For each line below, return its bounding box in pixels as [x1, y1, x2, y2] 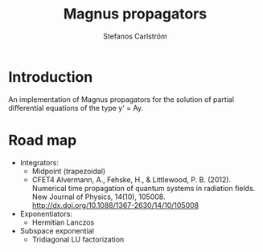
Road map [8, 131, 77, 149]
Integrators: [19, 157, 59, 167]
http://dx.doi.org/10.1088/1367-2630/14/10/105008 [31, 200, 199, 209]
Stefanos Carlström [103, 31, 167, 41]
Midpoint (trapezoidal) [31, 166, 106, 176]
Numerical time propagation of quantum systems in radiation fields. [31, 183, 256, 193]
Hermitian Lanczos [31, 217, 95, 227]
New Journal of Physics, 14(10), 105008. [31, 192, 166, 201]
